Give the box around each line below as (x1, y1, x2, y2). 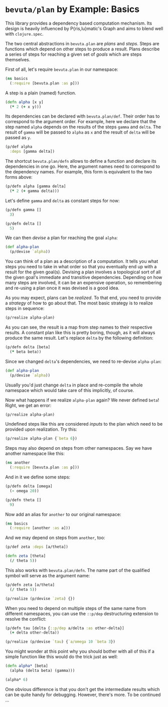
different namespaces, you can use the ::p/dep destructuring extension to (5, 611, 159, 617)
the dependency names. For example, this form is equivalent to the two (5, 169, 152, 175)
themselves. (5, 56, 31, 62)
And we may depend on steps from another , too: (5, 535, 105, 541)
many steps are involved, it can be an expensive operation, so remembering (5, 280, 162, 286)
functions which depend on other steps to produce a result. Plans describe (5, 46, 160, 52)
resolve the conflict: (5, 616, 47, 622)
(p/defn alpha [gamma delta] (5, 184, 66, 189)
